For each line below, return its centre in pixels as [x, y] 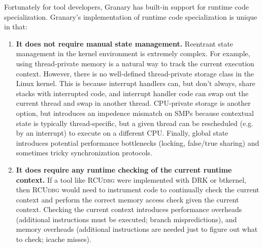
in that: [16, 27]
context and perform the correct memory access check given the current [127, 199]
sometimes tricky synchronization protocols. [84, 153]
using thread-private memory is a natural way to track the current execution [135, 63]
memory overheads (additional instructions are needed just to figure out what [137, 229]
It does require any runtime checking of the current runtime [124, 169]
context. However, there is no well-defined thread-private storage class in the [135, 73]
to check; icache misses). [54, 239]
